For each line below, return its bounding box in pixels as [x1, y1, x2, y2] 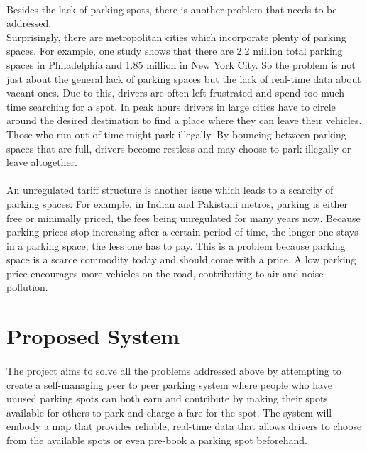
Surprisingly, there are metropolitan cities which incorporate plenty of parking [6, 29, 346, 44]
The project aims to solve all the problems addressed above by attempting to [6, 363, 341, 378]
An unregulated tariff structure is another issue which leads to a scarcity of [6, 182, 334, 197]
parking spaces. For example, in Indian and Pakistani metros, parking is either [6, 196, 348, 211]
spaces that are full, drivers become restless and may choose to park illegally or [6, 140, 351, 155]
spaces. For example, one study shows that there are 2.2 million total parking [6, 43, 343, 58]
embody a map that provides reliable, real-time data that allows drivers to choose [6, 419, 362, 434]
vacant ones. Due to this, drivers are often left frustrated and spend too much [6, 85, 344, 100]
